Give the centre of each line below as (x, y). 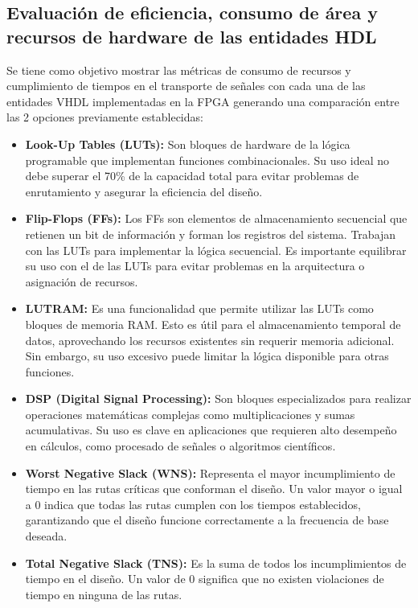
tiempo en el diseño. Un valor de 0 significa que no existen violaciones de (205, 579)
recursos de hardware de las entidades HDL (192, 36)
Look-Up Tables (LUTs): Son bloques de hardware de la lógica (188, 144)
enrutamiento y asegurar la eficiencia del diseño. (144, 191)
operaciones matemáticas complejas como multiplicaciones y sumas (190, 414)
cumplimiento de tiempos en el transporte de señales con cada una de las (186, 86)
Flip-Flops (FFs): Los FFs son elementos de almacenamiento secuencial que (216, 218)
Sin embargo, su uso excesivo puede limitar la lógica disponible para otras (207, 356)
